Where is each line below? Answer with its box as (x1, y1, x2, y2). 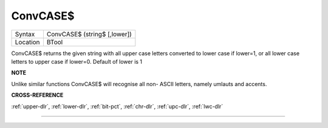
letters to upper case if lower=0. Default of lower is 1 (11, 58, 143, 65)
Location (15, 38, 40, 46)
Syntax (15, 30, 35, 38)
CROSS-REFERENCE (11, 92, 64, 99)
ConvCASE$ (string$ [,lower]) (46, 30, 132, 38)
